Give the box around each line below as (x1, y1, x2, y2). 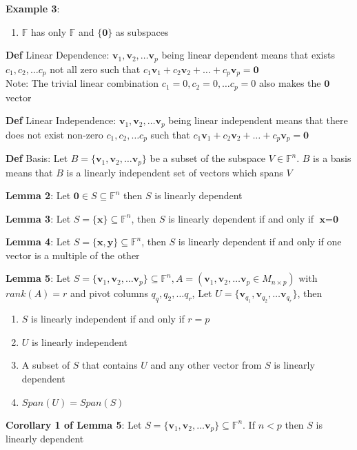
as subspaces (115, 24, 169, 39)
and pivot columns (70, 286, 148, 300)
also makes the (258, 76, 321, 90)
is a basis (313, 151, 351, 165)
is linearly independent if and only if (31, 311, 185, 326)
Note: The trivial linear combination (6, 76, 159, 90)
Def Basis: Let (6, 151, 68, 165)
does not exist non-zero (6, 127, 103, 141)
